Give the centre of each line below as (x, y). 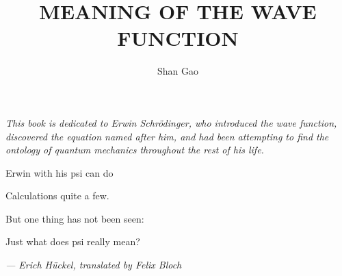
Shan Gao (177, 71)
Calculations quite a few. (57, 196)
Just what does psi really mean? (73, 241)
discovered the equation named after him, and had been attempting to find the (167, 136)
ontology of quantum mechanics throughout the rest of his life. (135, 150)
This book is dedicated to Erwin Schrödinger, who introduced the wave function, (171, 122)
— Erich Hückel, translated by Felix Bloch (94, 265)
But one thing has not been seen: (75, 218)
